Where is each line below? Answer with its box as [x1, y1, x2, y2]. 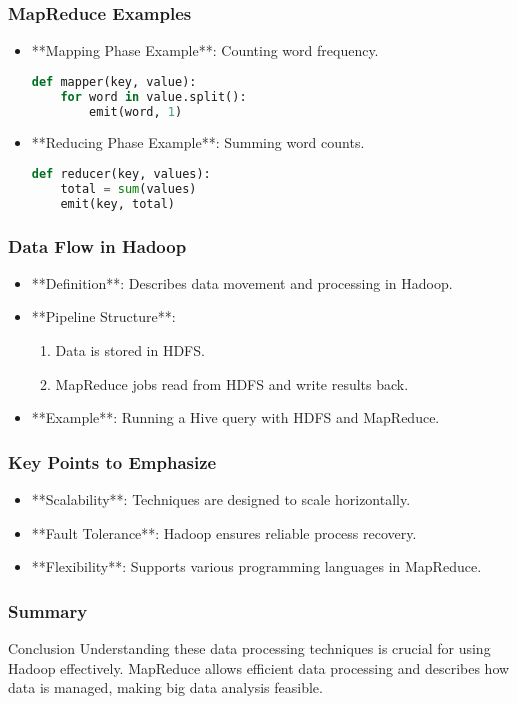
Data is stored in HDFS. [55, 340, 205, 361]
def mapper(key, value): [31, 74, 197, 89]
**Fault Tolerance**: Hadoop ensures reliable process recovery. [31, 522, 417, 543]
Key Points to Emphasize [8, 449, 217, 474]
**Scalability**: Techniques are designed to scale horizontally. [31, 489, 411, 510]
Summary [8, 598, 88, 623]
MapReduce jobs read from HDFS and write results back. [55, 373, 409, 394]
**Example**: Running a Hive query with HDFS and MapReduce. [31, 407, 440, 428]
